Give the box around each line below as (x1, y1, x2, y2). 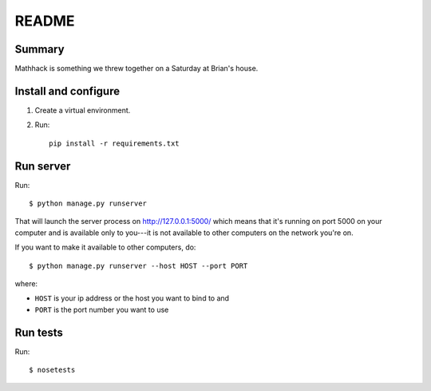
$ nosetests (29, 365, 76, 375)
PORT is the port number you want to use (34, 305, 169, 314)
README (14, 12, 75, 30)
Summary (14, 42, 65, 56)
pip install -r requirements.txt (49, 138, 180, 148)
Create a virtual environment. (34, 105, 131, 115)
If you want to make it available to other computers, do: (14, 242, 196, 252)
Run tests (14, 325, 63, 339)
